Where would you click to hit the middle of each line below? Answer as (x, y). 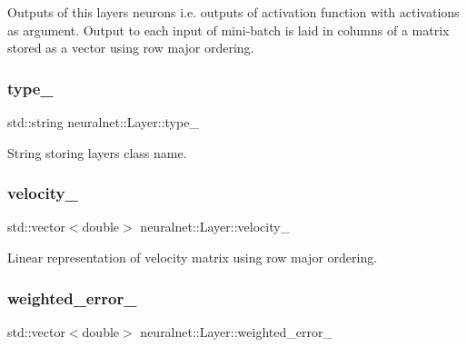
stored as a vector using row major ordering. (131, 48)
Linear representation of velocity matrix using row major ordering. (193, 257)
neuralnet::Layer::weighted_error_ (236, 331)
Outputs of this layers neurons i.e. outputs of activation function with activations (233, 12)
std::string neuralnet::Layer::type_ (103, 122)
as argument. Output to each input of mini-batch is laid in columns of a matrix (229, 30)
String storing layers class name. (97, 152)
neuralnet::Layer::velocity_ (215, 227)
